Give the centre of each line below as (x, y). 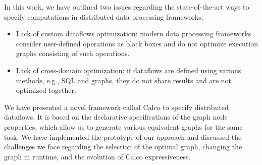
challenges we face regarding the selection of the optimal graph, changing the (123, 147)
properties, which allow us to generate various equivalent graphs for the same (123, 126)
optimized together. (46, 90)
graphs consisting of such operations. (73, 53)
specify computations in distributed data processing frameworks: (104, 16)
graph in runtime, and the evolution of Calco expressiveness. (97, 156)
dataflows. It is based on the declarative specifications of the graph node (116, 117)
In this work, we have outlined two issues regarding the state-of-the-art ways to (127, 7)
